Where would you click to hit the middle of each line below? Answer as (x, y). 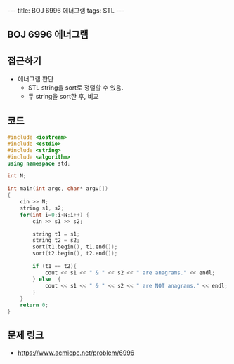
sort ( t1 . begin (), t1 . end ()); (75, 247)
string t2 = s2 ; (56, 241)
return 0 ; (34, 305)
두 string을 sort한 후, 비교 (64, 97)
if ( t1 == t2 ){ (55, 267)
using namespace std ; (39, 163)
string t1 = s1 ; (56, 234)
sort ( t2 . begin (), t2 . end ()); (75, 254)
